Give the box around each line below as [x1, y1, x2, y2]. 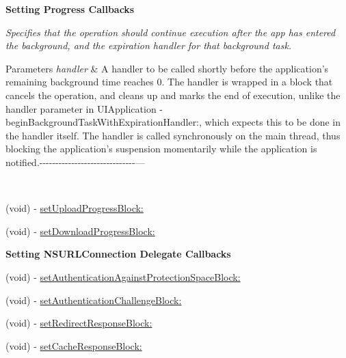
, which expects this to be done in [199, 115, 341, 129]
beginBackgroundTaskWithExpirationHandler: [5, 115, 200, 129]
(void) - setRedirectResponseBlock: [5, 316, 152, 330]
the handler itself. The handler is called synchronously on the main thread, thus [5, 128, 341, 142]
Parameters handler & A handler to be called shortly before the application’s [5, 61, 329, 75]
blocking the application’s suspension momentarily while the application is [5, 141, 317, 156]
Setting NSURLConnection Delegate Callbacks [5, 247, 231, 261]
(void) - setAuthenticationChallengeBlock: [5, 292, 182, 307]
